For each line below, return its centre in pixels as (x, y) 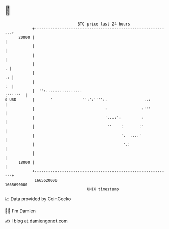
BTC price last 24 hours (104, 24)
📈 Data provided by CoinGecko (38, 199)
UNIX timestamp (103, 189)
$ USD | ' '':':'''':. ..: (78, 100)
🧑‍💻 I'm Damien (20, 211)
